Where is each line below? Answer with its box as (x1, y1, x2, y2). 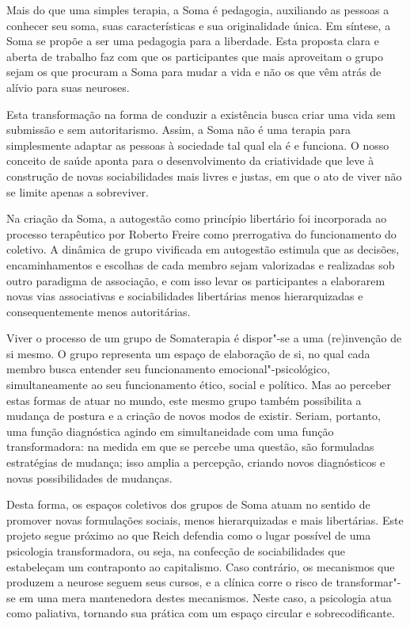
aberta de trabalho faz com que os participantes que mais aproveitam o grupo (6, 48, 384, 64)
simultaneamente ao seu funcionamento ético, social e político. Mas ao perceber (6, 376, 392, 393)
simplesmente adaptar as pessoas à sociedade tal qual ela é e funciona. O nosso (6, 136, 389, 153)
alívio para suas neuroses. (6, 78, 130, 95)
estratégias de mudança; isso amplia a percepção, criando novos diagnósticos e (6, 454, 385, 471)
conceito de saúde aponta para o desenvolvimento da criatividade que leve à (6, 152, 374, 169)
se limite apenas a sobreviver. (6, 183, 149, 200)
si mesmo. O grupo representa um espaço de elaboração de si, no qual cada (6, 345, 370, 361)
